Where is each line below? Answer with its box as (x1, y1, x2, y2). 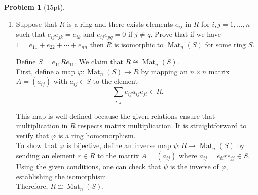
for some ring (205, 39, 246, 50)
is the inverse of (170, 161, 219, 171)
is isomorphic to (114, 39, 164, 50)
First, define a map (16, 66, 76, 76)
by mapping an (141, 66, 188, 76)
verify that (16, 130, 49, 140)
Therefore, (16, 181, 48, 191)
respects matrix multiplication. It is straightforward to (78, 120, 247, 131)
